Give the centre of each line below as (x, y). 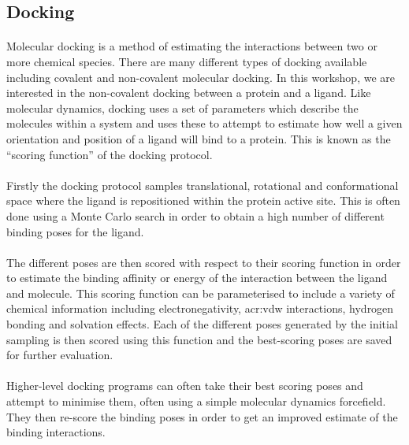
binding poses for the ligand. (75, 231)
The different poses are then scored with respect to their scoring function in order (204, 262)
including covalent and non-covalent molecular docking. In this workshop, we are (201, 77)
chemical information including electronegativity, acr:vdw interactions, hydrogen (200, 308)
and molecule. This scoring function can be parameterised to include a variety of (201, 293)
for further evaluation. (60, 355)
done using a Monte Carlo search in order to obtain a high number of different (195, 215)
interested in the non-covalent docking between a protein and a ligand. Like (189, 93)
